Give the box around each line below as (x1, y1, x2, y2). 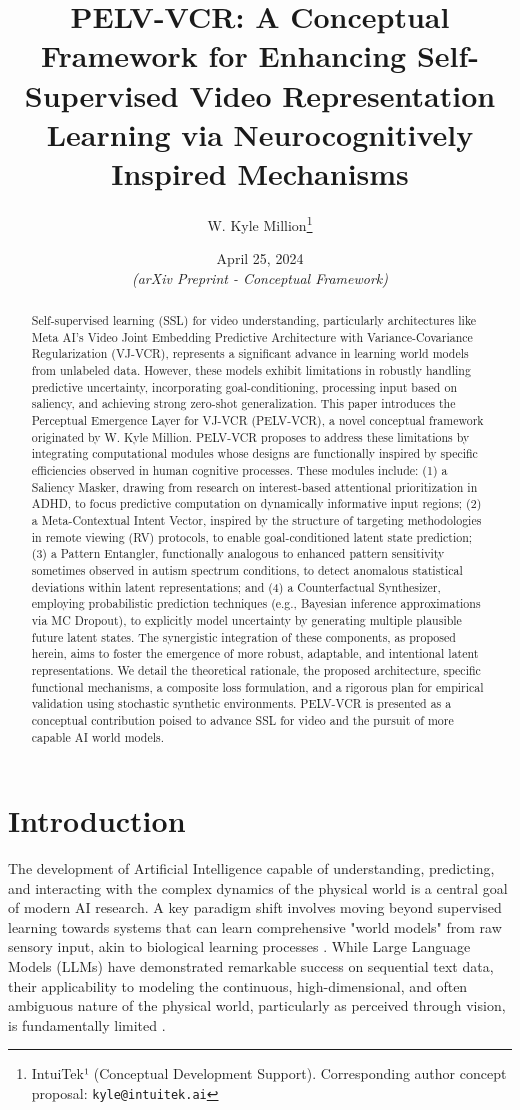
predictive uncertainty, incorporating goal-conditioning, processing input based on (31, 378, 457, 395)
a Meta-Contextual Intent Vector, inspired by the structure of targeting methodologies (31, 511, 482, 528)
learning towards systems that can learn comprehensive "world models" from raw (8, 916, 502, 937)
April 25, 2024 (216, 248, 304, 269)
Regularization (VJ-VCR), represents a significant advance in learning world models (31, 345, 469, 362)
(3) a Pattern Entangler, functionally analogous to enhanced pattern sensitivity (31, 545, 445, 562)
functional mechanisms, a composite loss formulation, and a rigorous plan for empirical (31, 678, 484, 695)
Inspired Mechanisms (111, 152, 409, 193)
